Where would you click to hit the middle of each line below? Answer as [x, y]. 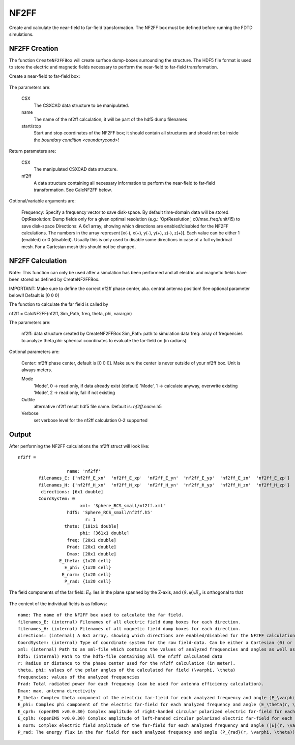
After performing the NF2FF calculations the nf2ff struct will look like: [79, 446]
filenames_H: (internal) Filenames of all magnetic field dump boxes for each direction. [129, 629]
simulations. [21, 34]
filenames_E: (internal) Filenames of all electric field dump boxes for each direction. [129, 622]
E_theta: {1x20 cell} [85, 561]
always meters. [37, 370]
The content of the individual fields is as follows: [58, 604]
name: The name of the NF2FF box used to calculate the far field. [101, 615]
